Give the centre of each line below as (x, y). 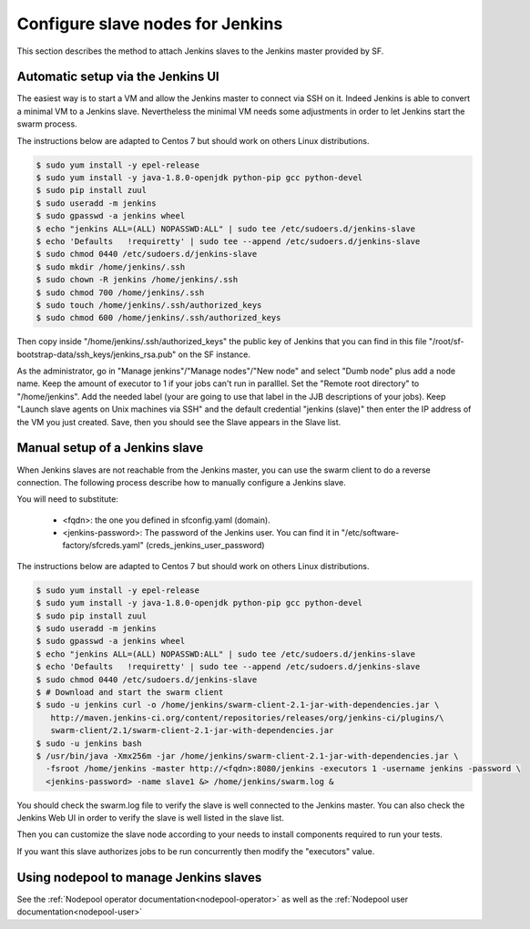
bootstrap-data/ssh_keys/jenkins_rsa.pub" (97, 354)
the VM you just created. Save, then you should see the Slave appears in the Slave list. (179, 422)
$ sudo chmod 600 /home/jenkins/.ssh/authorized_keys (158, 318)
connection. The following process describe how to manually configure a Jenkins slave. (181, 482)
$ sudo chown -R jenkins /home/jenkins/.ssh (137, 280)
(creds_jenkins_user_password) (205, 546)
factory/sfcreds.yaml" (103, 546)
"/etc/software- (370, 533)
